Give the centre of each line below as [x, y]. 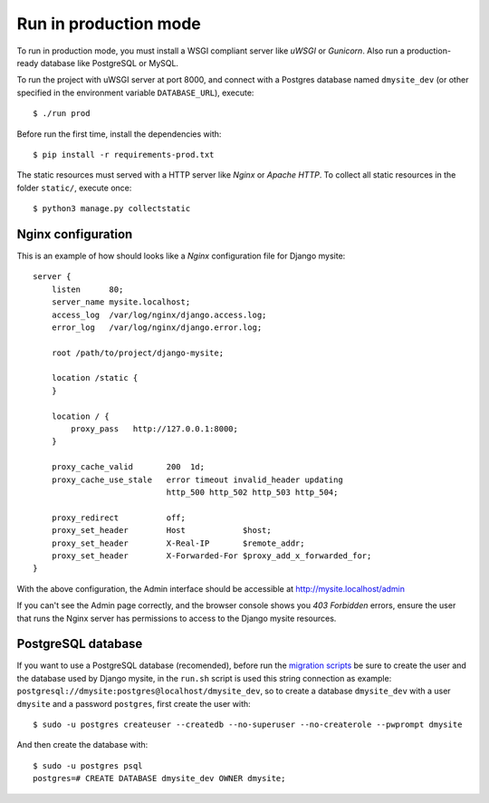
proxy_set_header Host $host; [161, 531]
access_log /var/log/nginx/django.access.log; [159, 314]
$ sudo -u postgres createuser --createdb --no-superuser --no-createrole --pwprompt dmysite [248, 724]
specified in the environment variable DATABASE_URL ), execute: [135, 92]
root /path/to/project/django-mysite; [138, 353]
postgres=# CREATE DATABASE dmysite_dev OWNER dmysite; [159, 779]
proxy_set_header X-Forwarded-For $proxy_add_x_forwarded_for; [211, 556]
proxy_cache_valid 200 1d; [128, 467]
